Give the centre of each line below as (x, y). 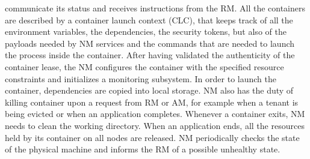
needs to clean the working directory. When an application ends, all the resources (155, 125)
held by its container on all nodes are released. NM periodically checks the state (152, 137)
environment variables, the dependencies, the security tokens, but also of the (146, 31)
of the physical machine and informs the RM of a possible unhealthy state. (143, 149)
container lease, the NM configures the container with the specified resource (144, 66)
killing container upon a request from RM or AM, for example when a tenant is (152, 102)
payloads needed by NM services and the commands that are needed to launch (150, 43)
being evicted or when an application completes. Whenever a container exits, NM (155, 114)
